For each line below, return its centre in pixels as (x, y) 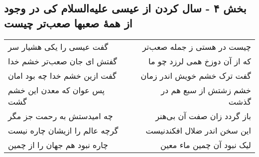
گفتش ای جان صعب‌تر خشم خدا (63, 61)
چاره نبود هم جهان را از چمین (58, 145)
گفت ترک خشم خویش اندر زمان (196, 75)
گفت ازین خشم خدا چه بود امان (62, 75)
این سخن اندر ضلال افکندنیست (198, 130)
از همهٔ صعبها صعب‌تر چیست (68, 23)
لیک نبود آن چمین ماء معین (206, 145)
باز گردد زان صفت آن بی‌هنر (203, 116)
